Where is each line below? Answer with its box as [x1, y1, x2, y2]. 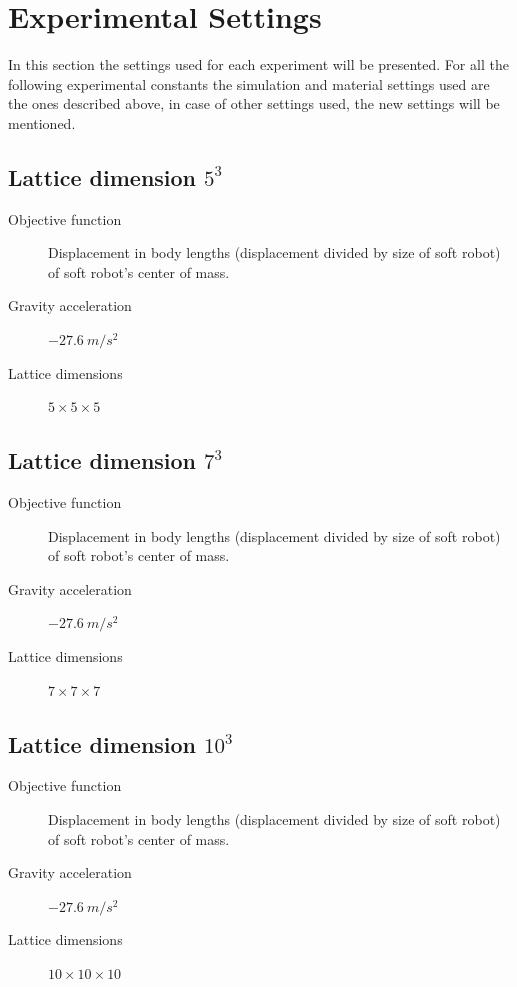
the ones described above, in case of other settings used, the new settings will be [8, 93, 500, 114]
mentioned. [8, 112, 76, 133]
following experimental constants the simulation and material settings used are [8, 73, 490, 94]
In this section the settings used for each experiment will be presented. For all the [8, 54, 509, 75]
